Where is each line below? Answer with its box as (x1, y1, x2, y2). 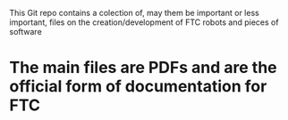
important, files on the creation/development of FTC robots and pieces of (9, 17, 279, 28)
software (9, 27, 42, 36)
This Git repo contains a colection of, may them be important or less (9, 8, 259, 18)
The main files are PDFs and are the (9, 58, 277, 78)
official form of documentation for (9, 76, 267, 97)
